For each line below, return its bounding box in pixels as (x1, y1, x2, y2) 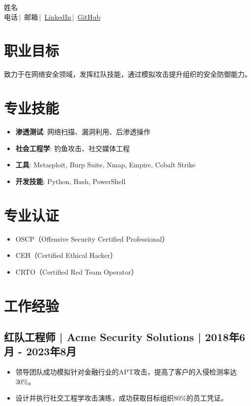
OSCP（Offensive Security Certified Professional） (15, 233, 169, 244)
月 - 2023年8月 (4, 344, 77, 359)
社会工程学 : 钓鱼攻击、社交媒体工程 (15, 143, 130, 153)
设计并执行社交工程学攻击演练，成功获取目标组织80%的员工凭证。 (15, 393, 228, 403)
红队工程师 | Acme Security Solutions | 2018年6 (4, 329, 245, 344)
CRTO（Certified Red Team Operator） (15, 266, 138, 277)
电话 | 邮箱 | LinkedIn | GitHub (4, 11, 101, 22)
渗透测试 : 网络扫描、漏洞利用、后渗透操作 (15, 126, 151, 137)
